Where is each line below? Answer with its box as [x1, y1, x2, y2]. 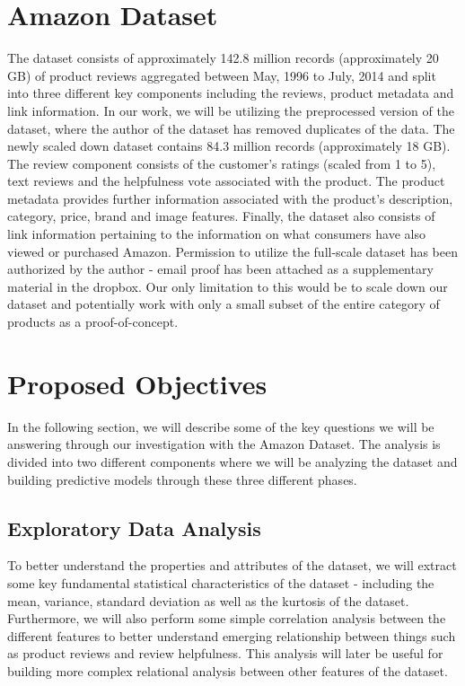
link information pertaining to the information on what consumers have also [7, 224, 426, 243]
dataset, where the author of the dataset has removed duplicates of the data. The [7, 119, 455, 137]
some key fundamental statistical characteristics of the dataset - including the [7, 573, 434, 592]
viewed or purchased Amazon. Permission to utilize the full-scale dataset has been [7, 242, 459, 260]
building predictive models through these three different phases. [7, 470, 357, 488]
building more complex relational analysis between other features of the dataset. [7, 661, 448, 680]
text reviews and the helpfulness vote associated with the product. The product [7, 171, 445, 190]
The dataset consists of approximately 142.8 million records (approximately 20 [7, 48, 439, 67]
